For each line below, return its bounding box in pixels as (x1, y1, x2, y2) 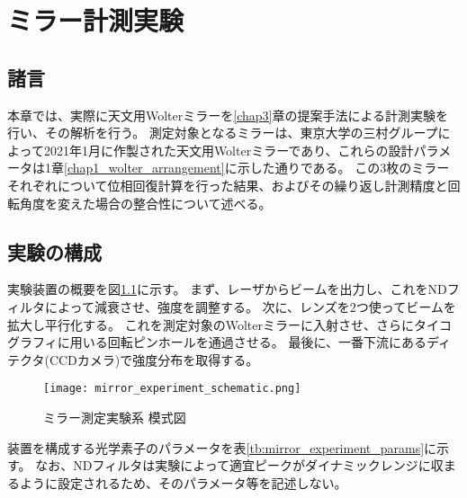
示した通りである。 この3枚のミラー (237, 158, 450, 177)
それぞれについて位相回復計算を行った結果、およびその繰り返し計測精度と (7, 175, 448, 194)
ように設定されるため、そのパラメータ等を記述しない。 (19, 473, 347, 492)
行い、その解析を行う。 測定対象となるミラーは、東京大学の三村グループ (7, 123, 438, 142)
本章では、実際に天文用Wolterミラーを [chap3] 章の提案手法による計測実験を (7, 105, 449, 124)
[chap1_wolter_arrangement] (64, 158, 225, 177)
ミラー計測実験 (7, 2, 184, 39)
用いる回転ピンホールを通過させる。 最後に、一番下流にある (69, 333, 427, 351)
